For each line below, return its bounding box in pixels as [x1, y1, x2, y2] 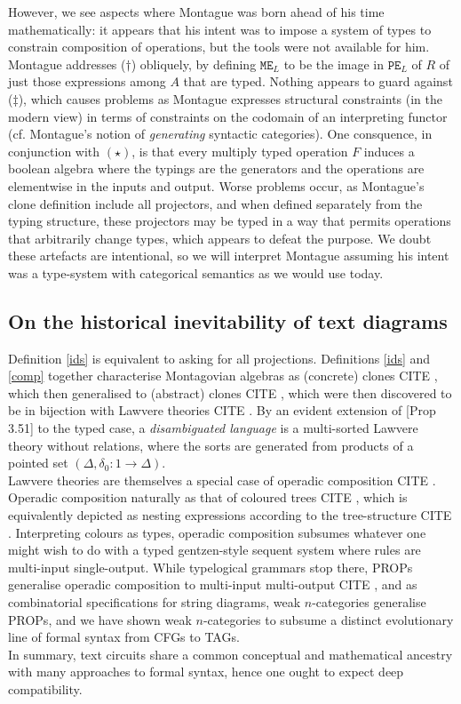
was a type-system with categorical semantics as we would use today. [8, 263, 384, 282]
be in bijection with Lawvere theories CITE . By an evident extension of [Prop [8, 401, 436, 420]
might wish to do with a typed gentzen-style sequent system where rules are [8, 540, 421, 559]
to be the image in [283, 54, 385, 73]
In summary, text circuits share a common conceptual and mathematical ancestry [8, 644, 453, 663]
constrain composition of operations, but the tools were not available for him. [8, 37, 430, 56]
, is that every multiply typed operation [131, 141, 348, 160]
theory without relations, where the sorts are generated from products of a [8, 436, 414, 454]
